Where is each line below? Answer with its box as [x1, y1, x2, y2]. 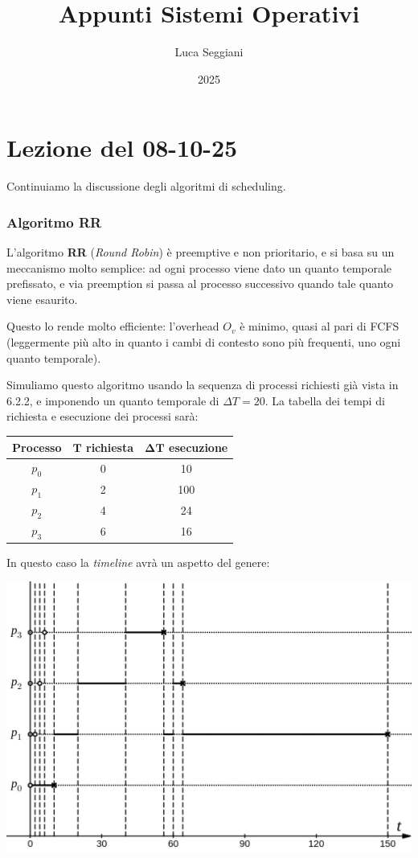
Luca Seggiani [174, 43, 244, 60]
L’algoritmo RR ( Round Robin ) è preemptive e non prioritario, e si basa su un [6, 244, 395, 261]
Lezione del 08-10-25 [6, 131, 238, 164]
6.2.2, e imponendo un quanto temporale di [6, 392, 219, 408]
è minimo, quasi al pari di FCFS [240, 318, 400, 335]
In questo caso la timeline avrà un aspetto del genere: [6, 553, 270, 570]
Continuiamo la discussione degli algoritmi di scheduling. [6, 178, 286, 195]
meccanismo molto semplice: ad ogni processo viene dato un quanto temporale [6, 259, 392, 276]
